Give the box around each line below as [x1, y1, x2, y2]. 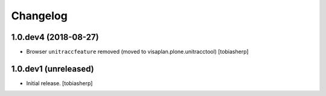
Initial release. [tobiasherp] [26, 79, 93, 87]
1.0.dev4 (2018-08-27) [11, 32, 99, 42]
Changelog [11, 9, 68, 22]
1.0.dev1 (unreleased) [11, 63, 95, 74]
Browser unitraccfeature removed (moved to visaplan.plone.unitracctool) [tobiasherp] [26, 48, 249, 56]
